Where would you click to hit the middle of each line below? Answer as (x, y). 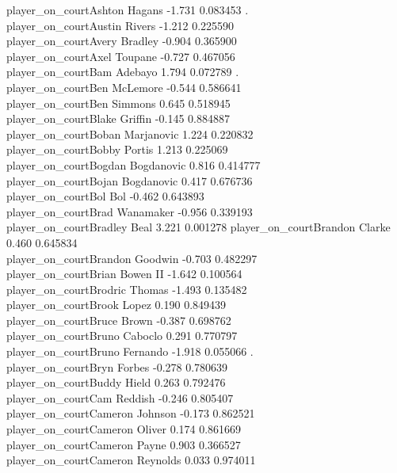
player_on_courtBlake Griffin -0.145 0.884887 (118, 118)
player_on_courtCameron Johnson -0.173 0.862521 (131, 413)
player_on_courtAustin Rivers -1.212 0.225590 (120, 25)
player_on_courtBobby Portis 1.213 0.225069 (117, 149)
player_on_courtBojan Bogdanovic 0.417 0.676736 (130, 180)
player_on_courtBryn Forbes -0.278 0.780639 (117, 366)
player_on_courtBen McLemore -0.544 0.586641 (124, 87)
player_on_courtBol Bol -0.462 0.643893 (105, 196)
